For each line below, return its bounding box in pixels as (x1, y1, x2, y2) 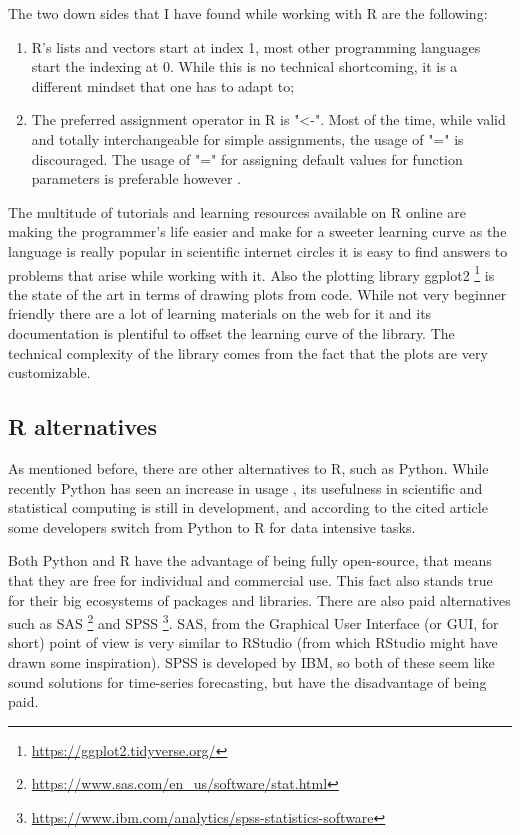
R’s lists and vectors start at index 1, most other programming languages (31, 36, 481, 57)
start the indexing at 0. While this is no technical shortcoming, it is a (31, 56, 458, 77)
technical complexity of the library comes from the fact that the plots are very (8, 342, 488, 363)
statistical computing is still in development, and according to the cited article (8, 497, 488, 518)
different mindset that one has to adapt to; (31, 75, 295, 96)
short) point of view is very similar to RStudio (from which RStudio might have (8, 632, 498, 653)
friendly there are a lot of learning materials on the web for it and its (8, 303, 432, 324)
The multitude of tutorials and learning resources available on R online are (8, 201, 466, 222)
